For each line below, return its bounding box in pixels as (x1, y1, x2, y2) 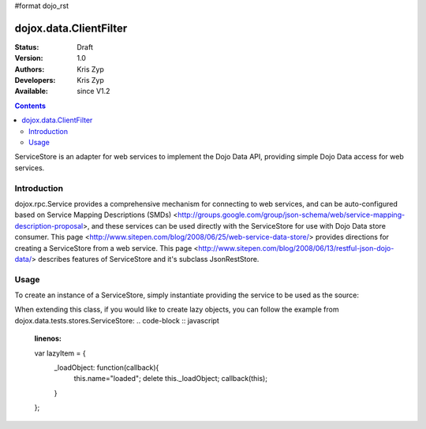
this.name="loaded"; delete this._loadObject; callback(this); (73, 374, 268, 383)
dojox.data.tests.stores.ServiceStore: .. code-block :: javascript (14, 315, 220, 325)
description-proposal (14, 221, 84, 230)
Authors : (14, 64, 45, 74)
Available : (14, 87, 49, 96)
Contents (14, 101, 47, 110)
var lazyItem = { (34, 348, 86, 358)
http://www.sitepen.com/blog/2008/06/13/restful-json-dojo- (198, 243, 394, 252)
